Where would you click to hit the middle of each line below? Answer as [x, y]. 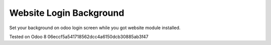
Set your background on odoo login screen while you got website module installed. [95, 28]
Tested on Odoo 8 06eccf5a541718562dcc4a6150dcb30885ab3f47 [79, 37]
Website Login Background [67, 13]
